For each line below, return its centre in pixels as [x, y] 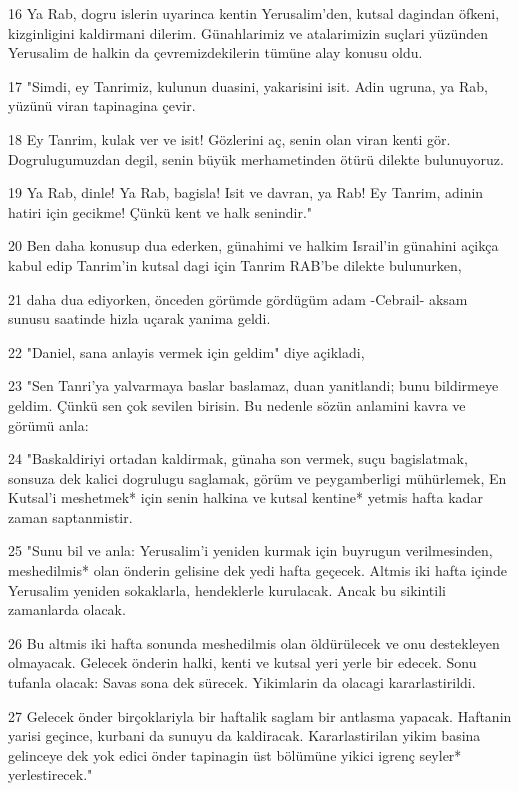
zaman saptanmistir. [70, 516]
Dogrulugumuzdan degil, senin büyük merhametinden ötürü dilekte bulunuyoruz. [256, 158]
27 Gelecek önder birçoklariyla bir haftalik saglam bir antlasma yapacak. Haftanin [260, 715]
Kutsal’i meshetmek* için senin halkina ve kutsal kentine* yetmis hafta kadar [245, 497]
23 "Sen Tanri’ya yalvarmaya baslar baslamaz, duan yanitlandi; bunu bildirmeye [253, 385]
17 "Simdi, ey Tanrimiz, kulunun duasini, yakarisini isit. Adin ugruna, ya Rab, [248, 85]
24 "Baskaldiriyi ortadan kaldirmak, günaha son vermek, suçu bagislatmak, [238, 458]
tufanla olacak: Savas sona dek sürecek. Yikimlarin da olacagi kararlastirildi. [242, 682]
